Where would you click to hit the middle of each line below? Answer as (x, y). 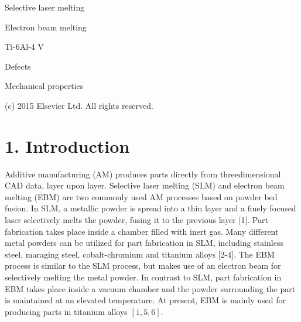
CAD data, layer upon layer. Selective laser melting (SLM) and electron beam (145, 185)
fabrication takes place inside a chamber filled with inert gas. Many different (142, 231)
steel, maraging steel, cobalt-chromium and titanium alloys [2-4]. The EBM (140, 254)
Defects (18, 66)
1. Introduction (67, 145)
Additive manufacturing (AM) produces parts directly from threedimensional (143, 174)
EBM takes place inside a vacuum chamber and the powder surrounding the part (150, 288)
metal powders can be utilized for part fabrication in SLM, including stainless (144, 243)
